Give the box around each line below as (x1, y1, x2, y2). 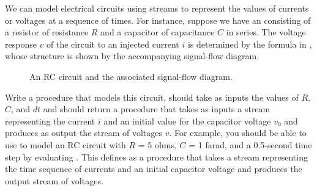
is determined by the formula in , (187, 37, 312, 50)
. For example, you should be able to (169, 126, 307, 139)
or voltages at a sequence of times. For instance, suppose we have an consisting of (5, 13, 311, 26)
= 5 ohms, (138, 138, 177, 151)
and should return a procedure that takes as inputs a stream (43, 103, 270, 115)
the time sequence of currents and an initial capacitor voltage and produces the (5, 162, 302, 175)
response (5, 37, 37, 50)
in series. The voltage (226, 26, 306, 38)
